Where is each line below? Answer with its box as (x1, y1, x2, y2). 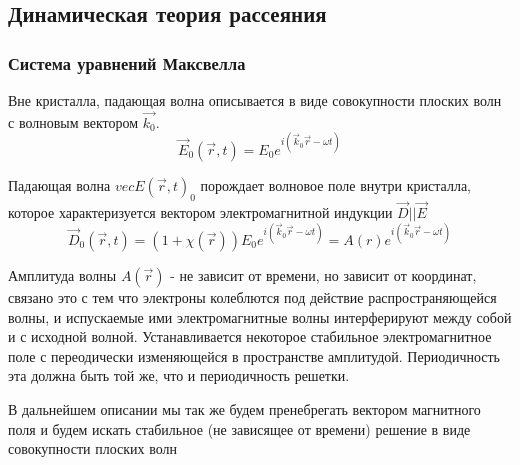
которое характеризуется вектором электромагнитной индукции (8, 201, 393, 222)
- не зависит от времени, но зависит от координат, (170, 265, 477, 286)
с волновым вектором (8, 111, 139, 132)
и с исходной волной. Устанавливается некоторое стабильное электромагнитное (8, 326, 492, 347)
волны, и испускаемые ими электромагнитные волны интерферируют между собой (8, 306, 512, 327)
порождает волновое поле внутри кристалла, (200, 174, 471, 195)
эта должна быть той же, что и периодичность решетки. (8, 365, 350, 386)
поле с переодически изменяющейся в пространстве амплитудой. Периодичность (8, 345, 500, 366)
